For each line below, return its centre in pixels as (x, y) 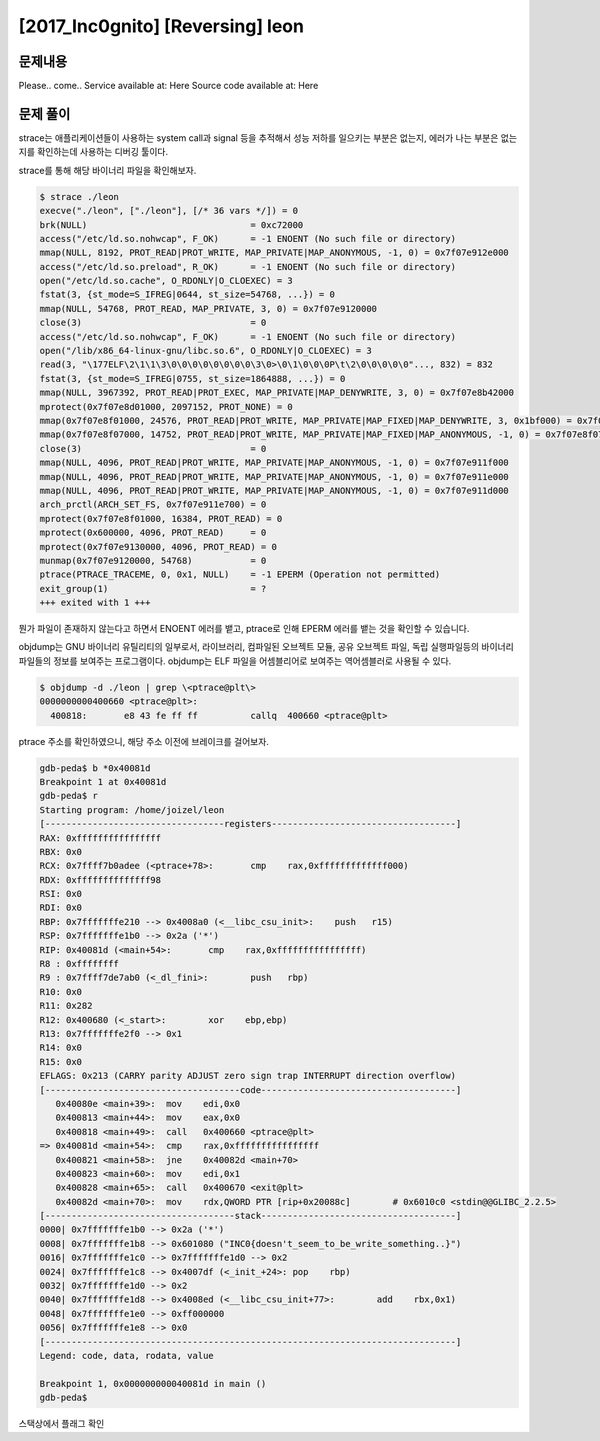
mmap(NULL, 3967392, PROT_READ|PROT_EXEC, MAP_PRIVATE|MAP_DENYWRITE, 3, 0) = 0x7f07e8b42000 (277, 393)
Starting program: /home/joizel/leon (132, 809)
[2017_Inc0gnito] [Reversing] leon (161, 26)
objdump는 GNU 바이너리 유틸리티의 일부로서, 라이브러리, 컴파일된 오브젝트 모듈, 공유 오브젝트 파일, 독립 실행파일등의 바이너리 (266, 647)
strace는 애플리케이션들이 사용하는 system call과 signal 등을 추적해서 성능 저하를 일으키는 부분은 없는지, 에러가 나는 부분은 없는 (268, 137)
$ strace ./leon (79, 196)
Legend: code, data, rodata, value (126, 1355)
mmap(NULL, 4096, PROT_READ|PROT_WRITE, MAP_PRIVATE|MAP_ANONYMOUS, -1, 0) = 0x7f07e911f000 (274, 463)
